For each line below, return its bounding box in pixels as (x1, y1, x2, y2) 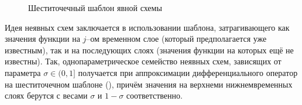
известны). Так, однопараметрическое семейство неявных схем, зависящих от (5, 55, 282, 67)
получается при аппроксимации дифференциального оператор (78, 66, 298, 78)
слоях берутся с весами (5, 89, 88, 102)
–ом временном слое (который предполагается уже (86, 32, 267, 45)
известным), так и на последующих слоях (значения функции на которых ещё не (5, 44, 294, 56)
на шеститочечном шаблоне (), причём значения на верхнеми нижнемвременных (5, 78, 293, 90)
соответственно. (126, 89, 183, 102)
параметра (5, 66, 41, 78)
